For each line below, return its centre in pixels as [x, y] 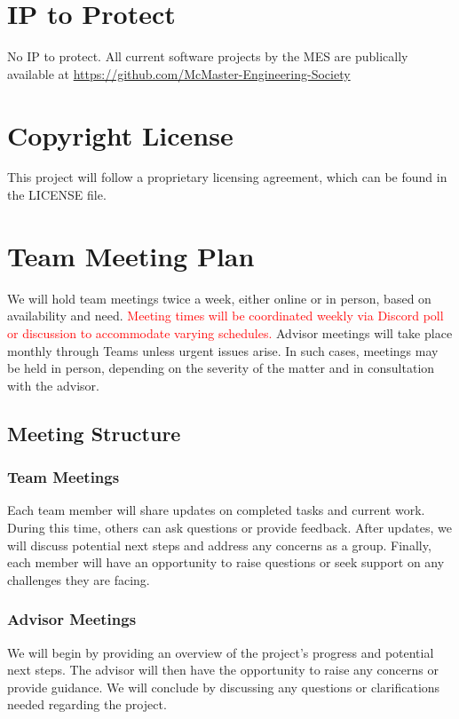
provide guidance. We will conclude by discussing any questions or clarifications [224, 687]
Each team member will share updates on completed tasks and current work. [216, 510]
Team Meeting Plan [131, 255]
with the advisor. [53, 385]
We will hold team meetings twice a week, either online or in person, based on [219, 298]
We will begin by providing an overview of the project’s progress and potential [221, 652]
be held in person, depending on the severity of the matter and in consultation [221, 368]
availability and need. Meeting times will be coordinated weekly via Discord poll [226, 316]
